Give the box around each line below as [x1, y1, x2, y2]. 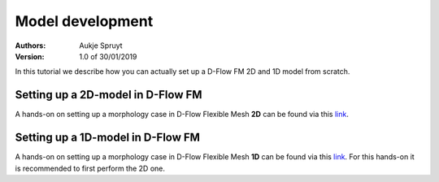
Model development [15, 12, 154, 30]
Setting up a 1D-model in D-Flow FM [15, 131, 201, 145]
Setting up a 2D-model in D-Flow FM [15, 88, 202, 102]
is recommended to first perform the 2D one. [15, 163, 166, 173]
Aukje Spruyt [79, 41, 123, 50]
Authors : [15, 41, 46, 50]
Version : [15, 51, 45, 61]
